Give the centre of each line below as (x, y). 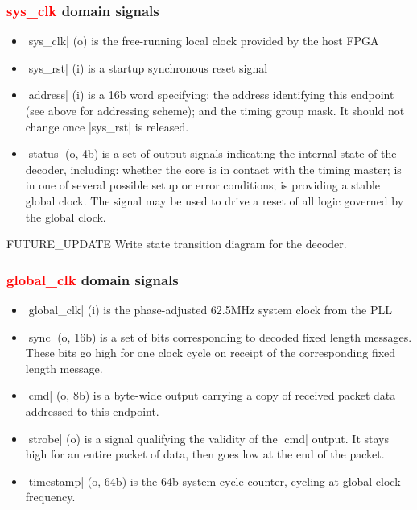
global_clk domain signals (93, 279)
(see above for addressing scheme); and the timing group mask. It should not (215, 110)
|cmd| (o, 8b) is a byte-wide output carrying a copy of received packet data (211, 395)
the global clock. (66, 216)
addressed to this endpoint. (92, 410)
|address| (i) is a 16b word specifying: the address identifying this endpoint (210, 95)
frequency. (50, 497)
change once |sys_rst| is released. (107, 126)
